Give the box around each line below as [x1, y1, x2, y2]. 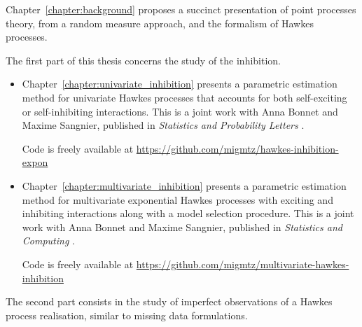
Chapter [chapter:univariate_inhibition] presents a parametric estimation [22, 76, 337, 91]
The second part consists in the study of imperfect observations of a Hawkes [6, 294, 333, 309]
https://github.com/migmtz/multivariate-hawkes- [136, 256, 349, 271]
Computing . [22, 233, 75, 248]
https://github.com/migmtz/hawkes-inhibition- [136, 141, 339, 155]
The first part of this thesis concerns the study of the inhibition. [6, 53, 281, 67]
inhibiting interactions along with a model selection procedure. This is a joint [22, 206, 354, 221]
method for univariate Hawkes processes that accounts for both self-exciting [22, 90, 347, 104]
